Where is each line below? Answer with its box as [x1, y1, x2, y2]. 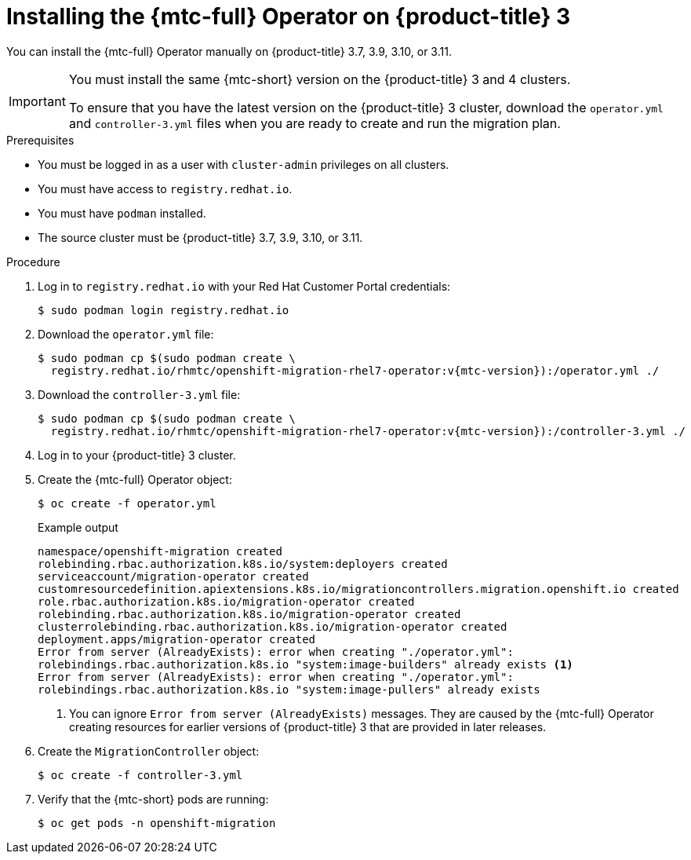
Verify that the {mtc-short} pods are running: [38, 792, 269, 806]
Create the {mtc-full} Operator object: [38, 472, 232, 486]
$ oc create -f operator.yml [38, 496, 216, 510]
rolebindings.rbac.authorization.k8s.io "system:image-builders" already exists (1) [38, 657, 573, 671]
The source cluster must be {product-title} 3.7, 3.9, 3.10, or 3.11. [38, 230, 363, 244]
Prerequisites [6, 133, 75, 147]
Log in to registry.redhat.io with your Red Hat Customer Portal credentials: [38, 279, 451, 293]
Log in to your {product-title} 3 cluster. [38, 448, 236, 462]
